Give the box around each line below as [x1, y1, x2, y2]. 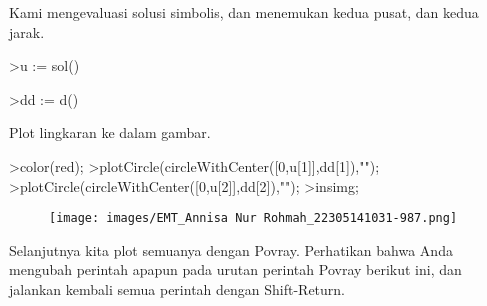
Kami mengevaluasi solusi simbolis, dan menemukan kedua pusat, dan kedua [9, 2, 479, 22]
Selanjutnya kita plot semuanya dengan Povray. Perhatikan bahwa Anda [9, 239, 453, 260]
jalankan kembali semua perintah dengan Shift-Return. [9, 279, 346, 299]
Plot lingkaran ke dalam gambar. [9, 122, 211, 143]
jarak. [9, 21, 45, 42]
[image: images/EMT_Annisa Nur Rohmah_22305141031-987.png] [49, 211, 458, 226]
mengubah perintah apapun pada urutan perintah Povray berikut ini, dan [9, 259, 462, 280]
